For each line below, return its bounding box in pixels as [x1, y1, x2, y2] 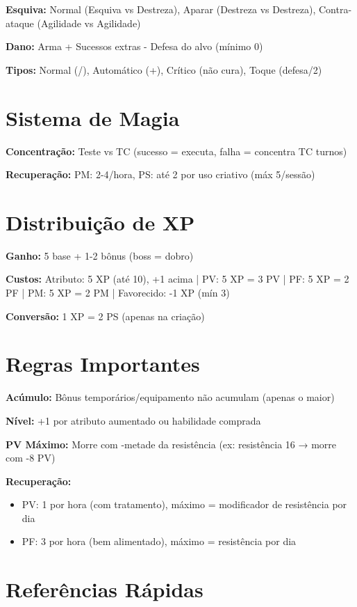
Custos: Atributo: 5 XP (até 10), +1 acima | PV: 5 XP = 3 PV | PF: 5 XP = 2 [6, 271, 349, 286]
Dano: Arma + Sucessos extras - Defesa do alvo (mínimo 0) [6, 39, 263, 54]
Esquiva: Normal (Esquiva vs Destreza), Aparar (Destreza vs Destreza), [6, 2, 316, 16]
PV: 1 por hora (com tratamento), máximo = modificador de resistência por [22, 497, 347, 512]
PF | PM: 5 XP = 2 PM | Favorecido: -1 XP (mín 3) [6, 285, 230, 299]
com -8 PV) [6, 450, 56, 465]
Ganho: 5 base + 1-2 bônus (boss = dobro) [6, 248, 194, 262]
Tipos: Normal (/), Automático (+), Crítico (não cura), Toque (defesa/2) [6, 62, 322, 77]
